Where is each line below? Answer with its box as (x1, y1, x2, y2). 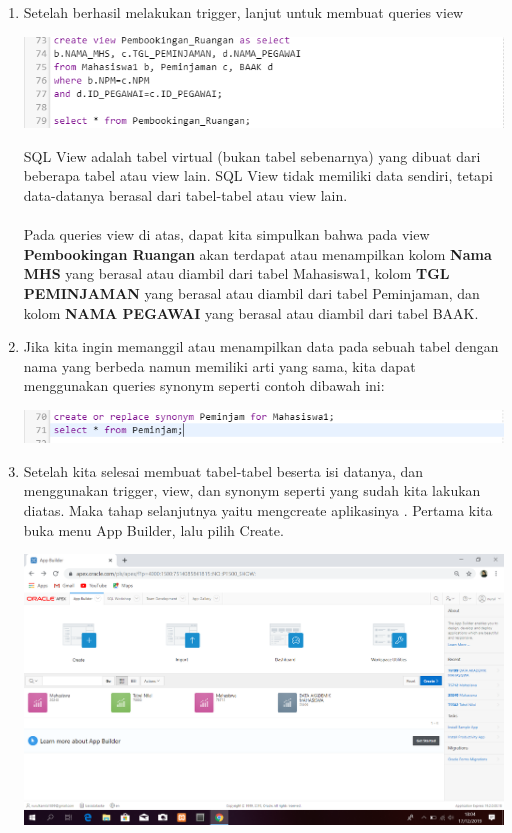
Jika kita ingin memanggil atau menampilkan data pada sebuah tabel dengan (23, 336, 499, 357)
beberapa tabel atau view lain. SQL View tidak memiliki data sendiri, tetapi (23, 165, 493, 186)
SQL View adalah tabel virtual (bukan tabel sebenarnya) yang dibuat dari (23, 145, 481, 166)
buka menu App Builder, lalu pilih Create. (23, 519, 284, 540)
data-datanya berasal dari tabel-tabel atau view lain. (23, 185, 348, 205)
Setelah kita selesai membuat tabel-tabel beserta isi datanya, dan (23, 460, 424, 481)
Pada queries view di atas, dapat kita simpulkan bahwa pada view (23, 224, 430, 245)
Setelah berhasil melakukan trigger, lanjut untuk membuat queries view (23, 2, 464, 22)
